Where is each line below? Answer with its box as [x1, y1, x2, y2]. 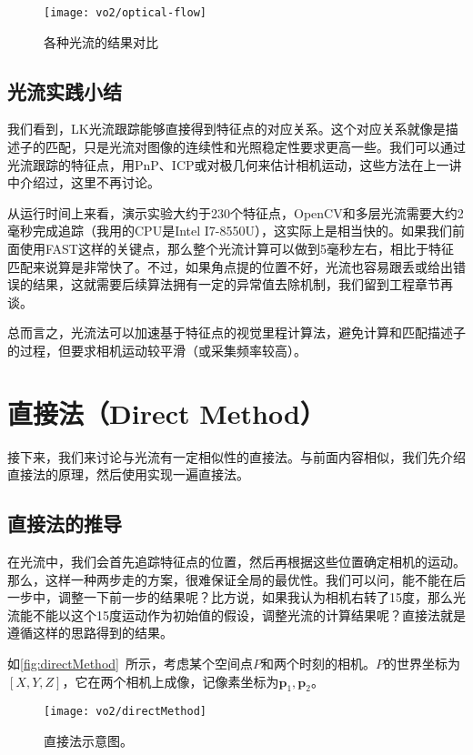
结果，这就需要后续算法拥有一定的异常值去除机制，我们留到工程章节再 [32, 275, 453, 294]
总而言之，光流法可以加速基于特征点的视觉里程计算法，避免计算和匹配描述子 [7, 323, 466, 342]
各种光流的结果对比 [44, 32, 158, 51]
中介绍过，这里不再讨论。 [7, 173, 160, 192]
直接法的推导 [7, 509, 122, 538]
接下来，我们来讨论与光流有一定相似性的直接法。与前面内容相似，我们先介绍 [7, 447, 466, 466]
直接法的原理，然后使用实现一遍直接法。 [7, 465, 249, 484]
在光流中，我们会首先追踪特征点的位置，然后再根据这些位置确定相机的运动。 [7, 552, 466, 571]
